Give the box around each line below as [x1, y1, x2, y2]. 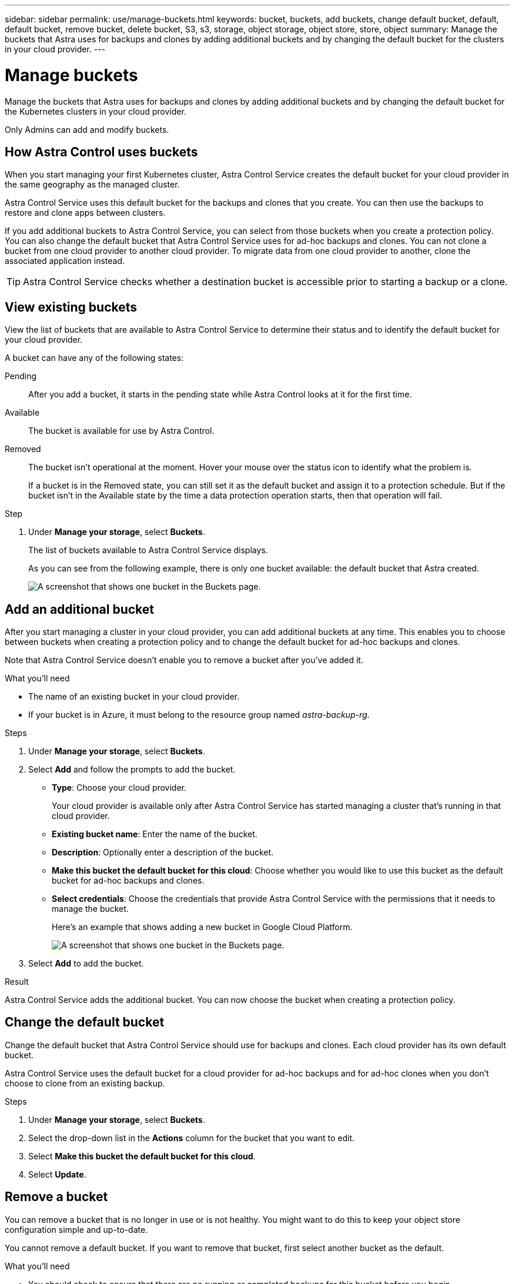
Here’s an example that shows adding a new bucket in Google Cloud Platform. [52, 922, 353, 932]
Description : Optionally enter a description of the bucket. [52, 847, 274, 858]
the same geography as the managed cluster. [5, 179, 180, 190]
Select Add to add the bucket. [28, 958, 144, 969]
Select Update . [28, 1169, 86, 1179]
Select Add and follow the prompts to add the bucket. [28, 764, 236, 775]
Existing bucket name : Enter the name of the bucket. [52, 829, 257, 840]
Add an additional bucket [5, 601, 155, 617]
